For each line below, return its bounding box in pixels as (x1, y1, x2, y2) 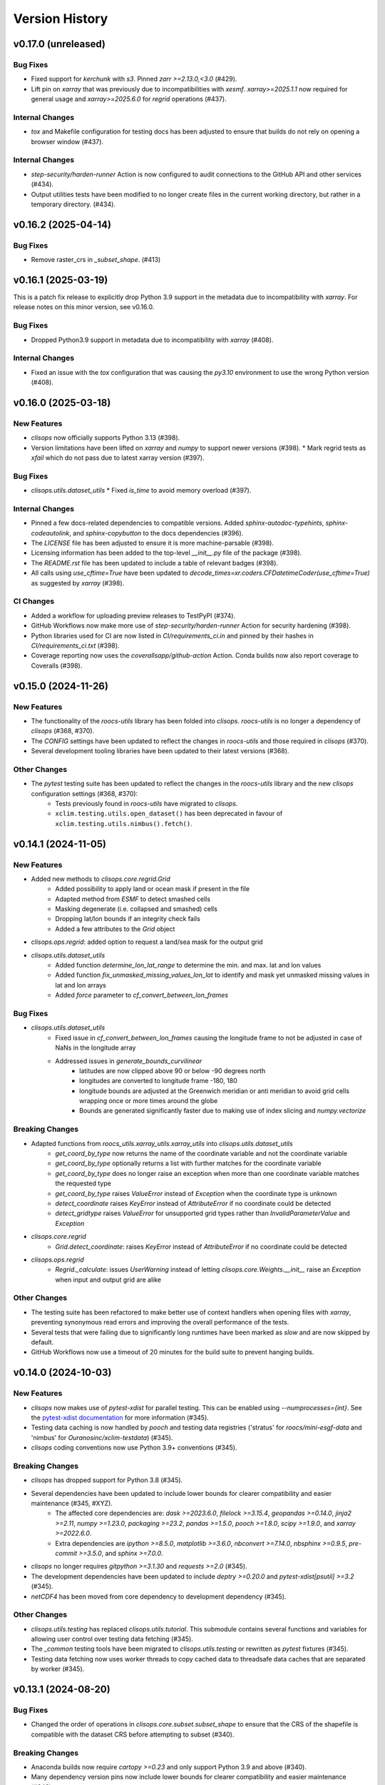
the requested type (55, 1179, 112, 1188)
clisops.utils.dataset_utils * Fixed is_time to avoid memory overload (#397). (31, 486, 252, 495)
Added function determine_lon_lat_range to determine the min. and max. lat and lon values (55, 961, 322, 970)
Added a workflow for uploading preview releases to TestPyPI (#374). (31, 611, 235, 620)
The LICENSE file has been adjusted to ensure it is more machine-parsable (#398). (31, 539, 274, 548)
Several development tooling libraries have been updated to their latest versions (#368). (31, 747, 289, 755)
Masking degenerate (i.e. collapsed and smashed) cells (55, 905, 217, 913)
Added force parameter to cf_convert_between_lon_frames (55, 991, 228, 1000)
